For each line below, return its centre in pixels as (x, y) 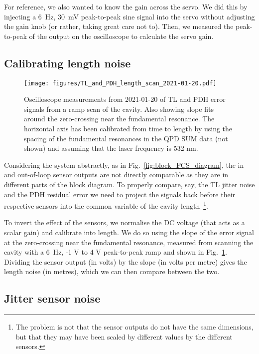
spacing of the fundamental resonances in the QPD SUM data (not (126, 138)
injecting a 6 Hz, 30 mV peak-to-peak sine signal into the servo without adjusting (129, 16)
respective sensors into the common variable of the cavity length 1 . (106, 205)
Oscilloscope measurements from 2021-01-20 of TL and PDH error (125, 99)
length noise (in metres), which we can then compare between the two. (112, 271)
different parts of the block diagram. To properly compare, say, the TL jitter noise (129, 184)
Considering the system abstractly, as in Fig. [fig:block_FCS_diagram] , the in (124, 165)
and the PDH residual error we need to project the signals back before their (120, 194)
